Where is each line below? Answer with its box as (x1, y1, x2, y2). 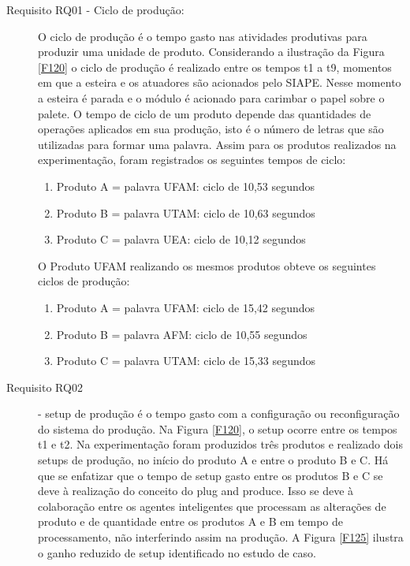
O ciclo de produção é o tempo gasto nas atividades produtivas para (38, 28, 367, 44)
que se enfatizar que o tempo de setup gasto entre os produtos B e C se (38, 467, 383, 483)
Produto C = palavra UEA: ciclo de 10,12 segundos (56, 231, 306, 248)
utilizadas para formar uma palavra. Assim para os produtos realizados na (38, 136, 397, 152)
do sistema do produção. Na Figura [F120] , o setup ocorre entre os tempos (38, 420, 397, 437)
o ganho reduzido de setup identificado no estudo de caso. (38, 544, 316, 560)
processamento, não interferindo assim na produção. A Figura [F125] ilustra (38, 529, 404, 546)
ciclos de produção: (38, 273, 130, 289)
